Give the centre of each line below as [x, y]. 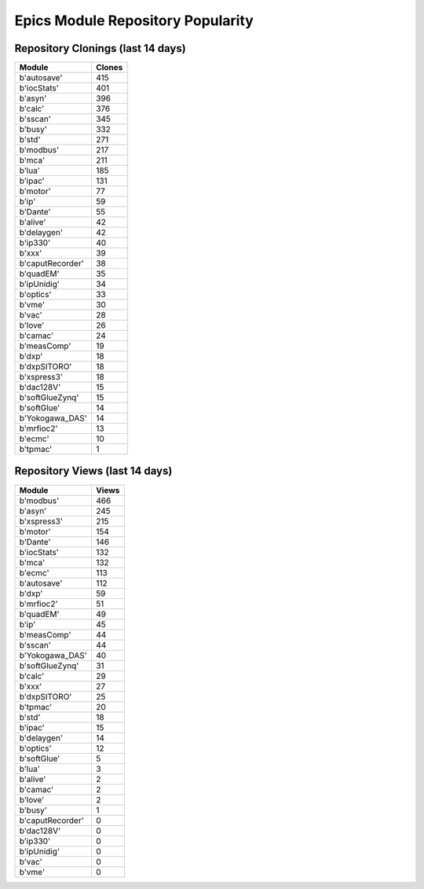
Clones [109, 68]
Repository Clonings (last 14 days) [100, 48]
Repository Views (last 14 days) [93, 471]
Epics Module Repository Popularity [134, 20]
